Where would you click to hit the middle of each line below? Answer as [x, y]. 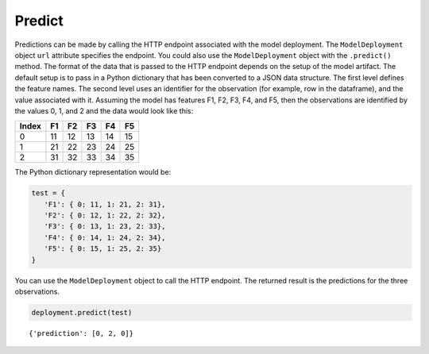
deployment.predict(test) [82, 312]
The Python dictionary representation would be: [93, 172]
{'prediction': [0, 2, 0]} [81, 333]
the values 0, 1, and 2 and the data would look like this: [104, 110]
